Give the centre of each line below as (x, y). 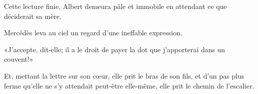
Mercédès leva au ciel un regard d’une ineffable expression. (93, 33)
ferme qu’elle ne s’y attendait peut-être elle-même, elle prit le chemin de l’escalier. (129, 85)
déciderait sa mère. (33, 16)
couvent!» (19, 59)
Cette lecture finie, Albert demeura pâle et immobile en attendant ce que (116, 6)
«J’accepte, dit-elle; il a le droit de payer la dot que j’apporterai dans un (115, 49)
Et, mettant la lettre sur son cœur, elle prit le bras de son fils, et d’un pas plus (124, 75)
